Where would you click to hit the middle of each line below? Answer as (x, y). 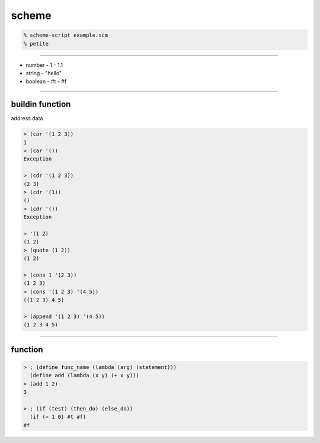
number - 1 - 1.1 (44, 65)
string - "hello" (44, 73)
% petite (36, 44)
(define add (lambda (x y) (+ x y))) (84, 375)
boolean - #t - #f (46, 81)
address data (27, 118)
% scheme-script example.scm (66, 35)
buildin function (41, 105)
